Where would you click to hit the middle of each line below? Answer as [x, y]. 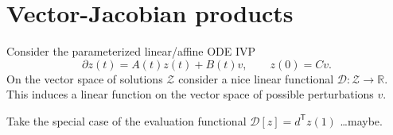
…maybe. [361, 120]
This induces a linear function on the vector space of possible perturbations [190, 94]
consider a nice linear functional [256, 78]
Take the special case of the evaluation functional [126, 120]
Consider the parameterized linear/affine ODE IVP [131, 51]
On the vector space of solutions [85, 78]
